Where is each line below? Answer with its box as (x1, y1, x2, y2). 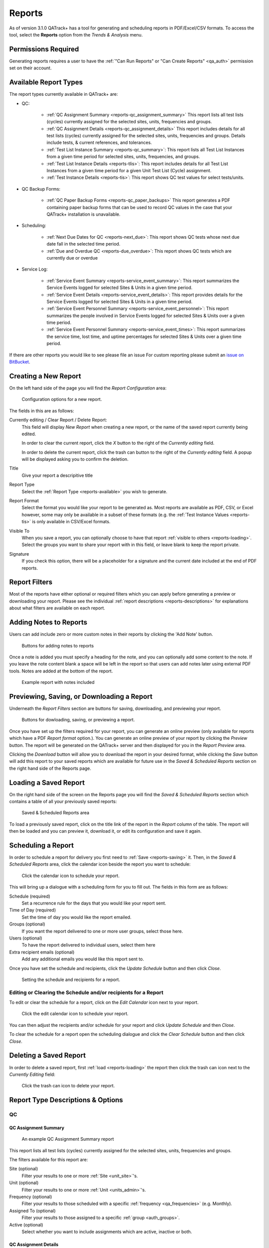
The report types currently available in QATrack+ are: (9, 91, 118, 97)
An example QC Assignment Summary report (21, 1136, 114, 1142)
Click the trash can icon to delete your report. (21, 1083, 115, 1089)
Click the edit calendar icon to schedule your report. (21, 1011, 129, 1017)
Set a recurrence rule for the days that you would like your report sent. (21, 900, 166, 906)
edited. (21, 431, 36, 437)
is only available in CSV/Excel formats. (32, 519, 111, 525)
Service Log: (21, 266, 48, 272)
